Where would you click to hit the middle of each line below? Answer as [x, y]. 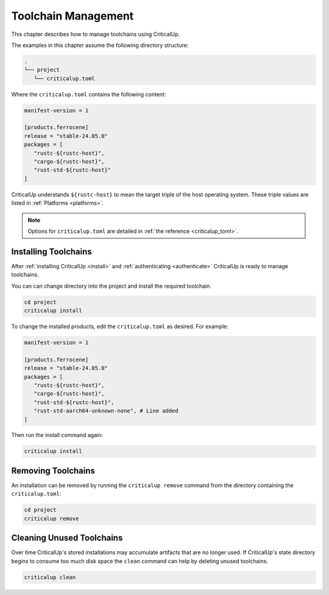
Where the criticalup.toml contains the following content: [89, 94]
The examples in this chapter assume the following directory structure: [100, 45]
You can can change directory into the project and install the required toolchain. [111, 286]
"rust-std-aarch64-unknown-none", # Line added [106, 411]
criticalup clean [50, 577]
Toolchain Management [73, 16]
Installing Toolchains [52, 251]
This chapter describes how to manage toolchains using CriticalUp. [96, 34]
